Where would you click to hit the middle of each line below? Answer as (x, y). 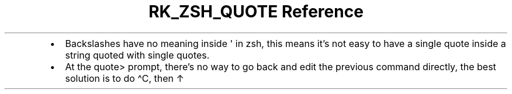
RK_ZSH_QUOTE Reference (256, 12)
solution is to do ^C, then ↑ (124, 78)
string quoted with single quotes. (137, 55)
